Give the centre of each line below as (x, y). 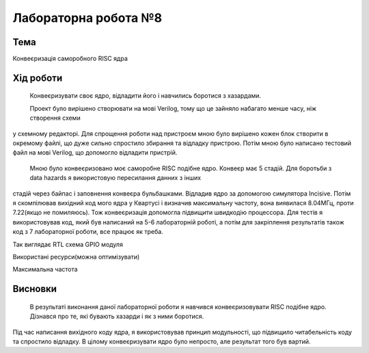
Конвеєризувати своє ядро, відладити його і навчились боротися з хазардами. (146, 96)
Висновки (35, 289)
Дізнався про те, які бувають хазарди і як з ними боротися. (117, 316)
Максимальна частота (45, 270)
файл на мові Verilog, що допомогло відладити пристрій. (95, 153)
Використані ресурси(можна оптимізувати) (76, 257)
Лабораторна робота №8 (87, 18)
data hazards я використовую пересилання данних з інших (115, 178)
